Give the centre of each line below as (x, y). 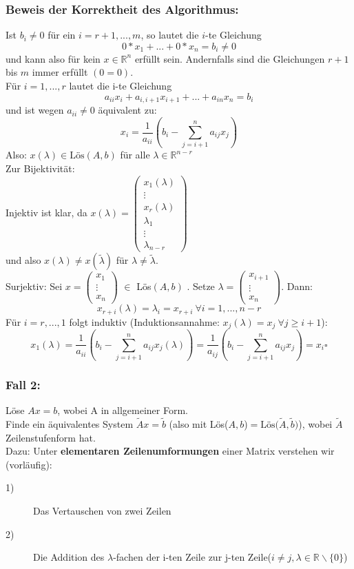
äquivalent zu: (127, 110)
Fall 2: (23, 384)
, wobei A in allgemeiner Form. (123, 410)
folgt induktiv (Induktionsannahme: (144, 321)
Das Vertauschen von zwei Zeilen (102, 511)
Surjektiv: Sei (34, 286)
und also (23, 260)
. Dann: (297, 286)
